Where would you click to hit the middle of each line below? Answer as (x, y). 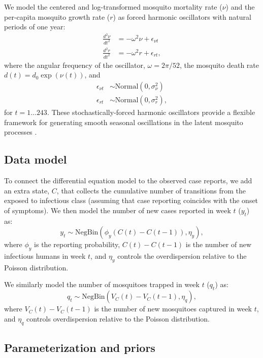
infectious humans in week (45, 255)
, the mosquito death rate (219, 65)
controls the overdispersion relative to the (182, 255)
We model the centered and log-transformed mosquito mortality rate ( (113, 7)
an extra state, (27, 190)
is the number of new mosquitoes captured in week (173, 309)
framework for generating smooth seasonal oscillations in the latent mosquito (124, 122)
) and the (240, 7)
